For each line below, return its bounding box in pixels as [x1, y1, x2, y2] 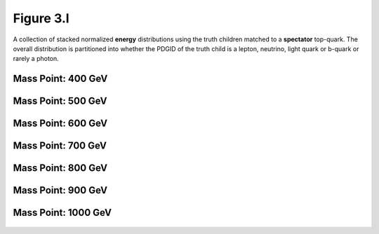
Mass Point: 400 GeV [13, 73, 108, 85]
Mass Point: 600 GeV [13, 118, 108, 130]
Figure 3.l [13, 11, 69, 26]
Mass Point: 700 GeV [13, 140, 107, 152]
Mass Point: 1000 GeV [13, 207, 112, 219]
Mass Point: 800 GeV [13, 162, 108, 174]
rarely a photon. [13, 55, 59, 63]
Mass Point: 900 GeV [13, 184, 108, 196]
